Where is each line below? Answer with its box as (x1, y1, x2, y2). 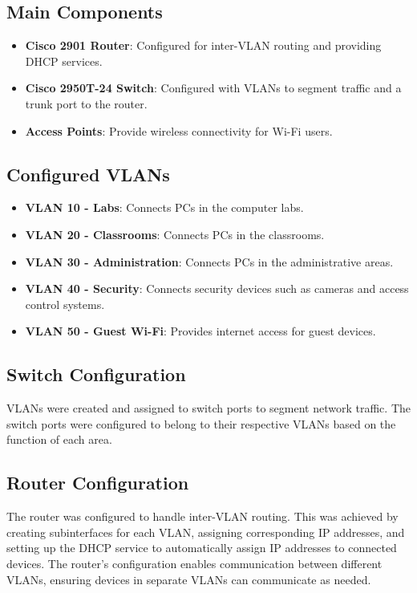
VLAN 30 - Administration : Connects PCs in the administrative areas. (25, 253, 394, 270)
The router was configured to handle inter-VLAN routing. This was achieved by (6, 508, 399, 525)
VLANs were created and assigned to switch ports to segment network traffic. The (6, 400, 411, 416)
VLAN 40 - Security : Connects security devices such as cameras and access (25, 280, 409, 297)
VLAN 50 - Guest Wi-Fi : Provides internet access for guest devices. (25, 323, 376, 339)
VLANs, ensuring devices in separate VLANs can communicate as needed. (6, 571, 371, 587)
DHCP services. (25, 52, 103, 69)
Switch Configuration (6, 362, 186, 387)
